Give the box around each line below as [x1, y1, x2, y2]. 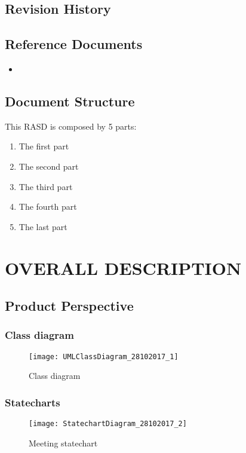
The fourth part [19, 200, 77, 213]
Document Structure [5, 91, 135, 110]
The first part [19, 140, 69, 152]
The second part [19, 160, 79, 172]
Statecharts [5, 394, 60, 409]
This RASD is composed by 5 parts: [5, 120, 137, 132]
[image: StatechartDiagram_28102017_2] [29, 420, 187, 428]
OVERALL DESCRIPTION [5, 255, 242, 280]
